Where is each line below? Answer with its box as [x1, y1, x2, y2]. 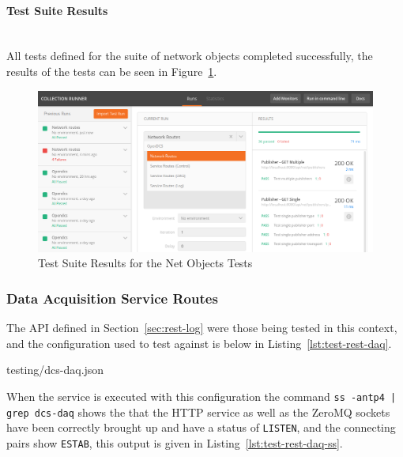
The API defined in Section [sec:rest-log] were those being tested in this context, [6, 319, 397, 336]
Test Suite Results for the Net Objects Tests [38, 255, 253, 271]
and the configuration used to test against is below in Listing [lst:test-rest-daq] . [6, 334, 392, 351]
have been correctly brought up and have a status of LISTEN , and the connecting [6, 419, 396, 436]
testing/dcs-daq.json [6, 361, 104, 378]
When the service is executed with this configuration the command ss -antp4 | [6, 387, 397, 404]
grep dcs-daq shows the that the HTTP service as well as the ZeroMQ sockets [6, 403, 390, 420]
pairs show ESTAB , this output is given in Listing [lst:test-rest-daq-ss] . [6, 434, 343, 451]
